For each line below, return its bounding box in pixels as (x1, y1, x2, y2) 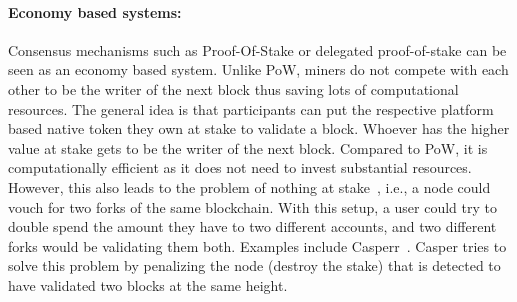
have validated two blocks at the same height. (8, 274, 288, 295)
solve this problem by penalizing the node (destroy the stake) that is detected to (8, 255, 501, 276)
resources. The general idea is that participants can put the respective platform (8, 98, 494, 119)
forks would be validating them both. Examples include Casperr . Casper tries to (8, 235, 507, 256)
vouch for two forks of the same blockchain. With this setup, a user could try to (8, 196, 497, 217)
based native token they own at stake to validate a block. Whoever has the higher (8, 118, 510, 139)
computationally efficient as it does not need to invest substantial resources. (8, 157, 472, 178)
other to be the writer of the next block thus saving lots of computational (8, 78, 459, 99)
